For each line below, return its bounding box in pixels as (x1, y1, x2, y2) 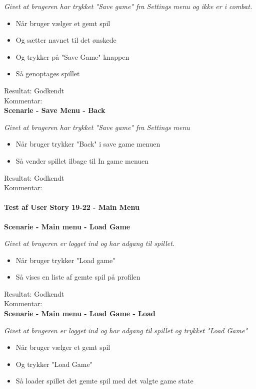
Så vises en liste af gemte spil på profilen (15, 272, 140, 282)
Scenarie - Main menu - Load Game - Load (4, 308, 155, 319)
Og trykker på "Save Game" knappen (15, 51, 129, 62)
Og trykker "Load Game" (15, 358, 92, 369)
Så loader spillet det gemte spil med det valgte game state (15, 375, 193, 386)
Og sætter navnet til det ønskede (15, 35, 116, 45)
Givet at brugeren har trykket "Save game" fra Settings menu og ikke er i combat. (4, 1, 252, 11)
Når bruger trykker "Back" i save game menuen (15, 139, 160, 149)
